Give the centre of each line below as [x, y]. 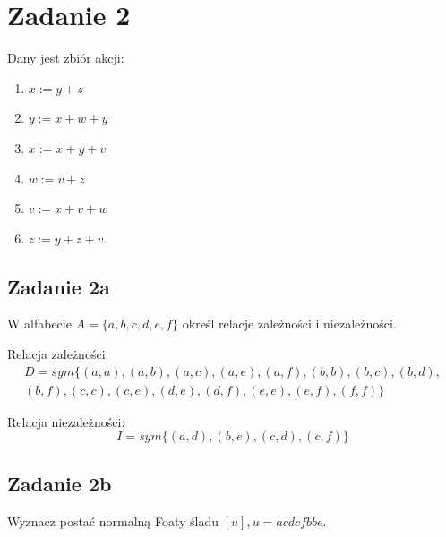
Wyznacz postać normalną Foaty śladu [113, 520]
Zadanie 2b [60, 483]
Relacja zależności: [58, 354]
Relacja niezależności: [66, 421]
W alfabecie [39, 324]
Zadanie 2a [59, 286]
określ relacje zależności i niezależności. [289, 324]
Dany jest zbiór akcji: [66, 58]
